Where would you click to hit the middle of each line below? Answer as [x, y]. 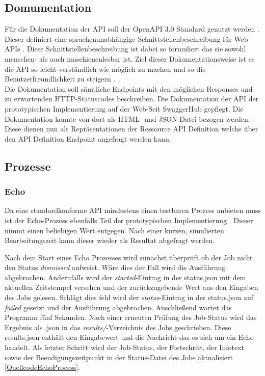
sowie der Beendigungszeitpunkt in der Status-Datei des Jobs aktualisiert [119, 357]
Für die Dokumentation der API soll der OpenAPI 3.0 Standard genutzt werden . [132, 29]
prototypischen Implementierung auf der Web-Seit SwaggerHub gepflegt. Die [124, 108]
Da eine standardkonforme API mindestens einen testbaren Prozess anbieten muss [133, 210]
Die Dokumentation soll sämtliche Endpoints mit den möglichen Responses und [129, 88]
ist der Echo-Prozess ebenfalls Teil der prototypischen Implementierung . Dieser [129, 220]
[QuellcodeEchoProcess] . [42, 367]
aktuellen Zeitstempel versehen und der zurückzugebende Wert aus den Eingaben [131, 287]
